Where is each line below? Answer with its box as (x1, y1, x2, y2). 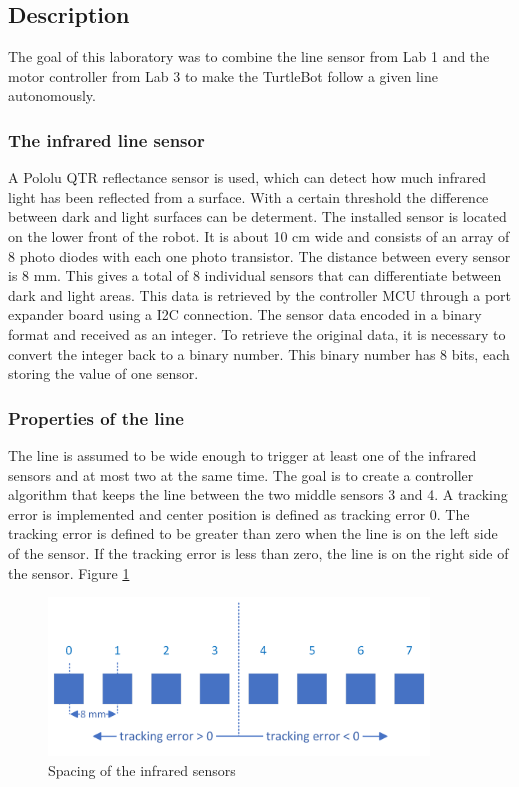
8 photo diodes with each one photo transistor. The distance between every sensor (8, 245, 511, 266)
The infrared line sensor (8, 127, 205, 152)
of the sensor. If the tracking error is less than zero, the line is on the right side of (8, 542, 509, 563)
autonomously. (8, 85, 96, 106)
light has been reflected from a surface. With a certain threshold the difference (8, 186, 489, 207)
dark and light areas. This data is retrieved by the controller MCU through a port (8, 284, 512, 305)
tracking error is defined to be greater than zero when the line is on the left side (8, 523, 498, 544)
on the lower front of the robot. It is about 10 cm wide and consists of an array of (8, 225, 510, 246)
